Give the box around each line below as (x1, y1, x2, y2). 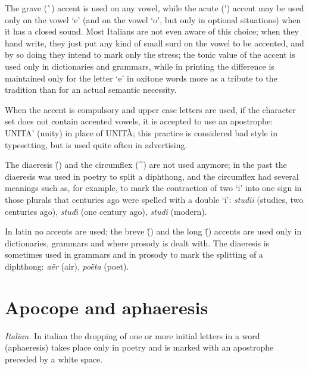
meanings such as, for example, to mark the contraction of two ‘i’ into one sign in (5, 182, 302, 194)
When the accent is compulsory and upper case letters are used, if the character (5, 103, 296, 115)
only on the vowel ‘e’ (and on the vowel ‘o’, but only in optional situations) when (5, 13, 301, 26)
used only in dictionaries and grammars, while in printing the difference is (5, 60, 274, 72)
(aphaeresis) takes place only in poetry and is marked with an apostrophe (5, 341, 274, 354)
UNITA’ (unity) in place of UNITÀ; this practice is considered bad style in (5, 126, 278, 139)
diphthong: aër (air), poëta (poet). (5, 259, 129, 272)
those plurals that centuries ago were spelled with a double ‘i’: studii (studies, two (5, 193, 304, 205)
